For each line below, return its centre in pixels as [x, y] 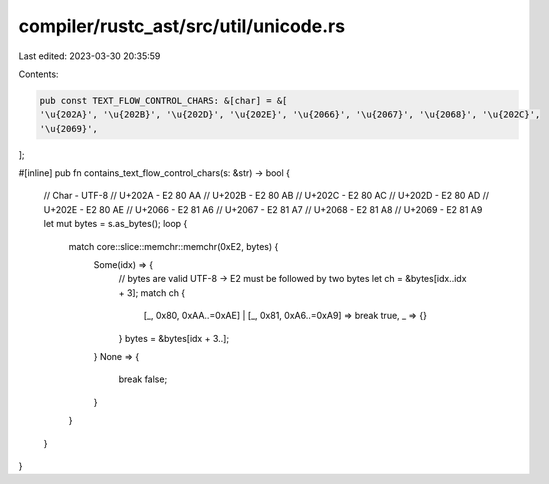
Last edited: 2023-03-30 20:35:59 [89, 56]
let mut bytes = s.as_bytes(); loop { [115, 224]
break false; [143, 379]
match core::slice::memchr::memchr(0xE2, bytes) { [173, 246]
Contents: [38, 74]
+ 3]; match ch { [152, 292]
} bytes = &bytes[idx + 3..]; [174, 338]
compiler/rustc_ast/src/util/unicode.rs [181, 26]
